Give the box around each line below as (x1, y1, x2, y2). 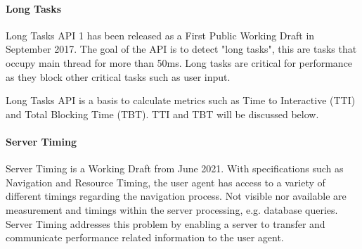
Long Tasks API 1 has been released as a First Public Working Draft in (6, 27, 315, 42)
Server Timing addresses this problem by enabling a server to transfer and (6, 216, 325, 231)
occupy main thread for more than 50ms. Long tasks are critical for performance (6, 55, 353, 70)
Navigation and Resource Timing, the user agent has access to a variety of (6, 174, 325, 189)
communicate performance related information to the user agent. (6, 230, 284, 245)
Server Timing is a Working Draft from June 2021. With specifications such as (6, 161, 344, 176)
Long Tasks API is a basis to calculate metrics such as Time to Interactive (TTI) (6, 93, 356, 108)
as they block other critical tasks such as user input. (6, 69, 231, 84)
